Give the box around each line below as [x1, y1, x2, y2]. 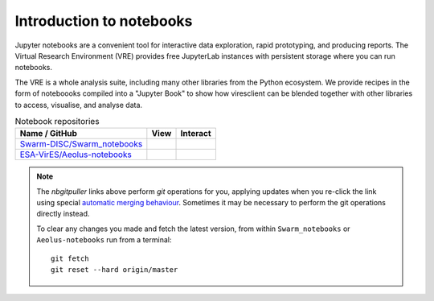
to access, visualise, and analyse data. [14, 100, 143, 109]
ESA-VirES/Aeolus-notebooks [19, 149, 132, 160]
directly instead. [36, 209, 90, 219]
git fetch [51, 254, 89, 263]
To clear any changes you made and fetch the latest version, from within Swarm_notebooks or [36, 224, 350, 233]
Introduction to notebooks [14, 12, 193, 30]
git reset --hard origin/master [51, 266, 178, 274]
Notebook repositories [14, 116, 100, 127]
